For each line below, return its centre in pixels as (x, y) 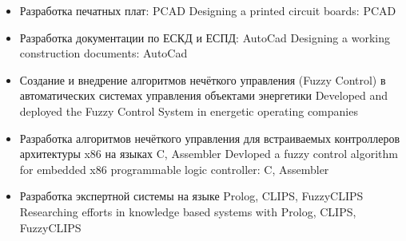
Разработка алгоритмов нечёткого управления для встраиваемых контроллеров (210, 138)
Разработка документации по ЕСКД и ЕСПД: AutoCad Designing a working (205, 37)
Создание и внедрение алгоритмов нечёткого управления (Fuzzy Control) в (203, 79)
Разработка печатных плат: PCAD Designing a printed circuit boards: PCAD (208, 10)
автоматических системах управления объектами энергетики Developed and (204, 95)
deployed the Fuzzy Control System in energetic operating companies (189, 111)
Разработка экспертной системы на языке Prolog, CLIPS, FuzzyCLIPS (191, 196)
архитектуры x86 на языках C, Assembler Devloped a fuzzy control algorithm (209, 154)
